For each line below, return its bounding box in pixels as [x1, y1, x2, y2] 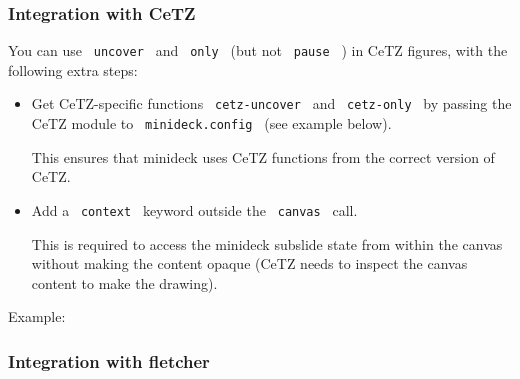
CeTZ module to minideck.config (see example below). [31, 113, 392, 134]
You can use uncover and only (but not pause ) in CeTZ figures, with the [8, 40, 508, 61]
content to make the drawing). [31, 272, 218, 293]
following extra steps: [8, 59, 138, 80]
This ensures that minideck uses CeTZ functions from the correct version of [31, 146, 495, 167]
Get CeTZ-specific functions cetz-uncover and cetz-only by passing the [31, 93, 512, 114]
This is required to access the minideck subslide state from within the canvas [31, 233, 503, 254]
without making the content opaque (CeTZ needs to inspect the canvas [31, 253, 468, 274]
